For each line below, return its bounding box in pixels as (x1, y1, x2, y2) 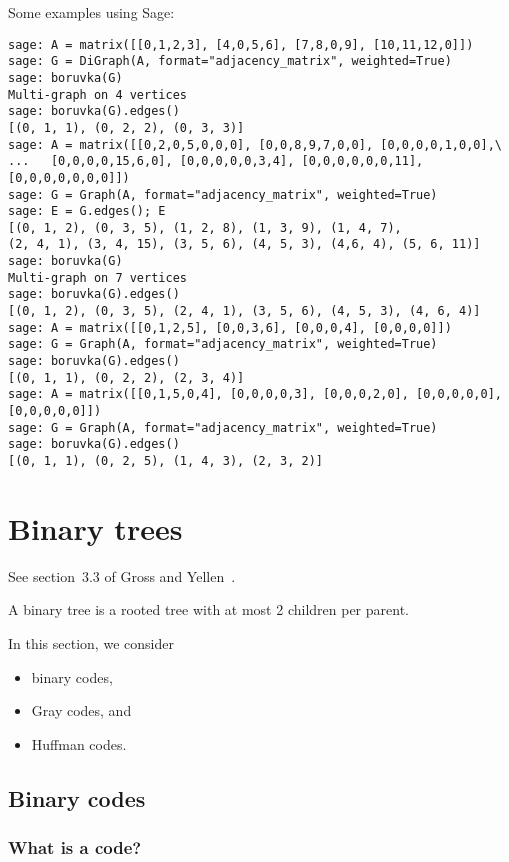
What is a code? (8, 835, 142, 860)
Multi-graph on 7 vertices (8, 270, 187, 285)
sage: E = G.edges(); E (8, 204, 166, 219)
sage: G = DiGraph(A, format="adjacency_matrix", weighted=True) (8, 54, 452, 69)
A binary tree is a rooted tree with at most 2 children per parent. (8, 599, 409, 620)
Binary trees (8, 507, 183, 548)
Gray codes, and (31, 700, 132, 721)
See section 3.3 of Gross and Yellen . (8, 565, 236, 586)
